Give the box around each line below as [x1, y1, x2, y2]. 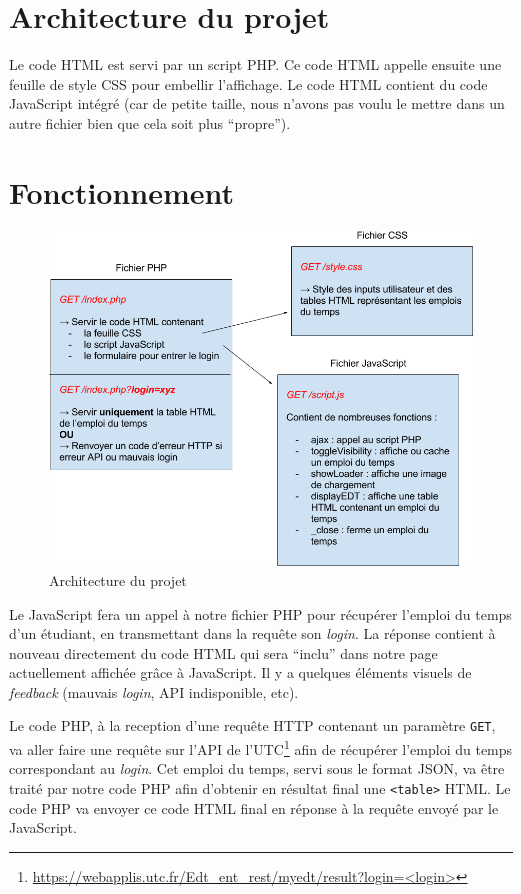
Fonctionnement [9, 171, 235, 212]
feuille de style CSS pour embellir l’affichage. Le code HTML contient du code [9, 73, 488, 94]
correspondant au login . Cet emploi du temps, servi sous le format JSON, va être [9, 758, 505, 779]
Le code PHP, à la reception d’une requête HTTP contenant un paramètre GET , [9, 715, 496, 736]
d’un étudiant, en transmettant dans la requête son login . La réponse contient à [9, 623, 496, 644]
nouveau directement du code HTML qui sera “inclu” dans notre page [9, 642, 438, 663]
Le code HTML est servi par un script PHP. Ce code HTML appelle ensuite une [9, 54, 502, 75]
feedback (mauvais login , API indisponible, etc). [9, 681, 299, 702]
